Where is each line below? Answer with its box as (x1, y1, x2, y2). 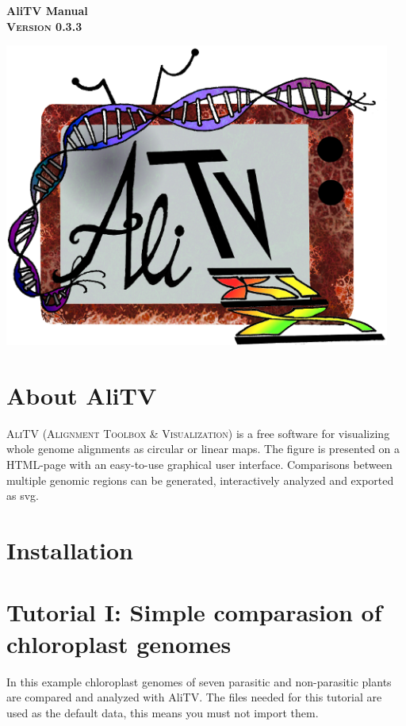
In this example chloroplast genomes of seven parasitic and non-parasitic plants (6, 673, 392, 690)
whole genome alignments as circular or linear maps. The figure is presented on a (6, 440, 400, 457)
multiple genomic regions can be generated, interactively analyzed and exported (6, 471, 394, 488)
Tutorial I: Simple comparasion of (6, 596, 382, 628)
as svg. (6, 487, 39, 504)
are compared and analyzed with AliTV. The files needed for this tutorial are (6, 689, 382, 705)
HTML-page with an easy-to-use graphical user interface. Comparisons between (6, 456, 393, 473)
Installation (6, 534, 133, 566)
